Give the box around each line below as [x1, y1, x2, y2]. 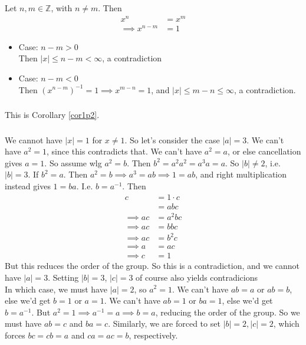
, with [51, 1, 73, 14]
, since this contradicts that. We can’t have [47, 145, 202, 157]
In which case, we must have [5, 282, 107, 295]
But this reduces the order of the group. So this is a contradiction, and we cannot [5, 259, 300, 272]
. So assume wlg [44, 156, 102, 169]
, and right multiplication [195, 168, 287, 180]
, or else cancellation [228, 145, 301, 157]
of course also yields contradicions [136, 271, 258, 283]
